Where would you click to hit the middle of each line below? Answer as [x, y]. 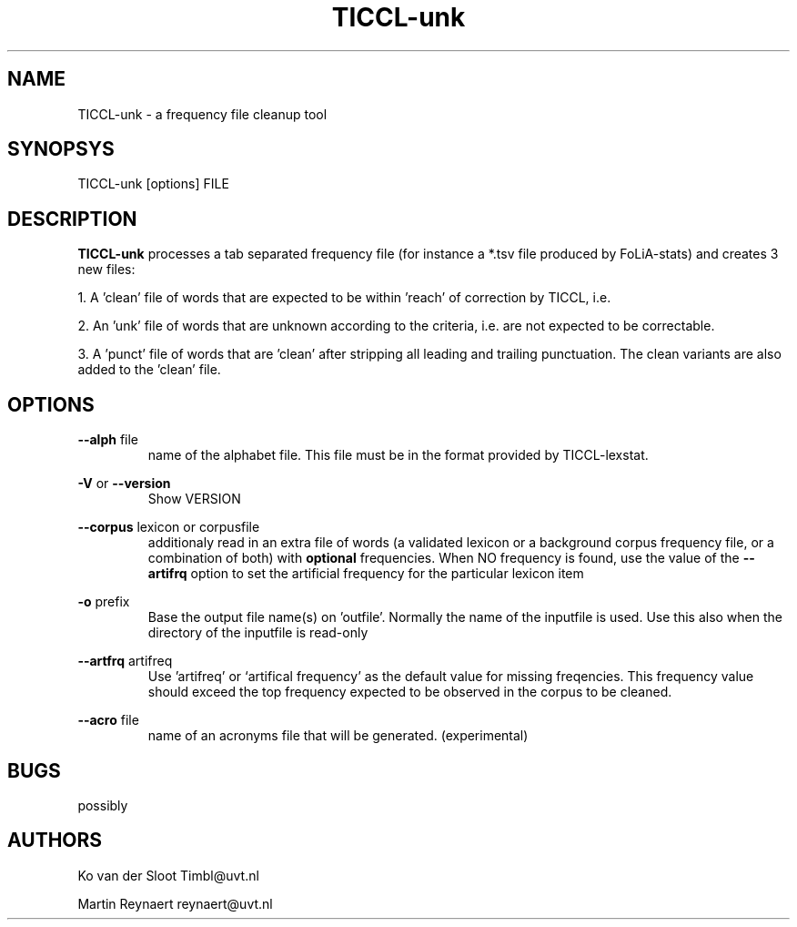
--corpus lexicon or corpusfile [169, 527]
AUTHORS [55, 840]
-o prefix [104, 602]
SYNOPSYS [61, 149]
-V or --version [124, 484]
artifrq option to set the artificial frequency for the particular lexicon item [366, 574]
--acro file [108, 720]
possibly [103, 805]
